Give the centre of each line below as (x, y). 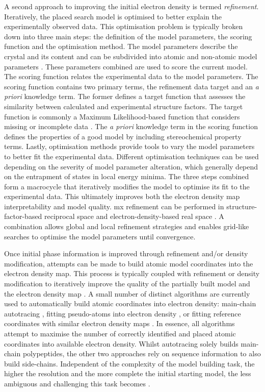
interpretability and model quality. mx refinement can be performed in (114, 206)
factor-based (23, 216)
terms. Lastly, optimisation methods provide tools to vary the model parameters (129, 146)
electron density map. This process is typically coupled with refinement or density (132, 273)
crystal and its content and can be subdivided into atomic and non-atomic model (131, 56)
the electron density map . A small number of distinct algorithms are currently (127, 293)
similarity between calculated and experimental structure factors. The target (124, 106)
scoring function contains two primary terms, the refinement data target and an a (131, 86)
